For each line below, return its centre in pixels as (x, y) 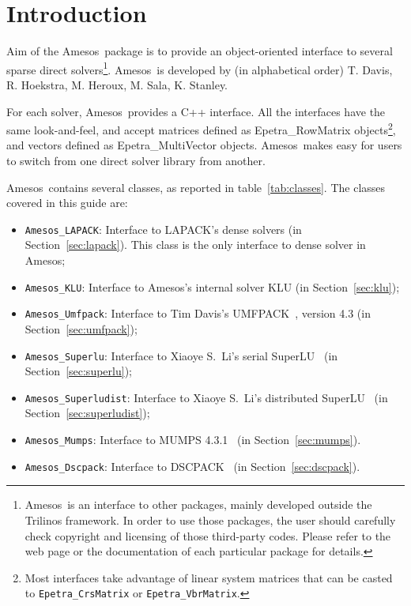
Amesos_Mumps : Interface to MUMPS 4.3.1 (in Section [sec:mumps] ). (193, 440)
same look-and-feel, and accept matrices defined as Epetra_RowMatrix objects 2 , (201, 128)
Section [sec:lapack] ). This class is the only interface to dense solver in (195, 245)
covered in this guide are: (67, 203)
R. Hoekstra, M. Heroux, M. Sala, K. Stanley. (117, 84)
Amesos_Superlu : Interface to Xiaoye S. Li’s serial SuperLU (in (181, 355)
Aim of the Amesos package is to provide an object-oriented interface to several (200, 51)
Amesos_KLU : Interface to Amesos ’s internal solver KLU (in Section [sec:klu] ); (212, 286)
